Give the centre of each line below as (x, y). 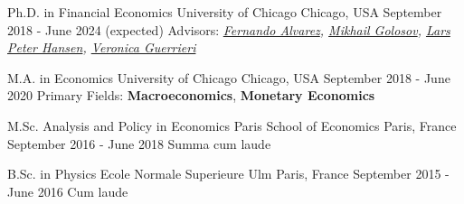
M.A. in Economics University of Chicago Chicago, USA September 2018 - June (229, 77)
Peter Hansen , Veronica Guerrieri (102, 47)
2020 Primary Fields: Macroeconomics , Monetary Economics (191, 95)
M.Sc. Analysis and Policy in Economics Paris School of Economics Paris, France (232, 125)
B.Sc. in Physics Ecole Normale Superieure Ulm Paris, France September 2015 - (228, 174)
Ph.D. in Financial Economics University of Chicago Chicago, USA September (225, 12)
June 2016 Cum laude (68, 191)
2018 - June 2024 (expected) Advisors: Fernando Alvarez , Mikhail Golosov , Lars (229, 29)
